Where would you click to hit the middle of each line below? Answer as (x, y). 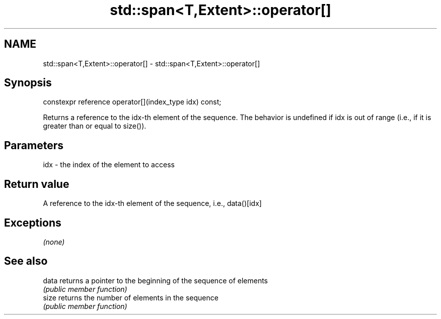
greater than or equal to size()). (95, 126)
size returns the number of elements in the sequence (131, 297)
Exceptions (33, 223)
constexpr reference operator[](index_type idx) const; (132, 102)
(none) (54, 242)
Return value (37, 184)
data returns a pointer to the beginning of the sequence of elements (155, 280)
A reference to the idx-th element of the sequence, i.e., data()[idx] (152, 203)
